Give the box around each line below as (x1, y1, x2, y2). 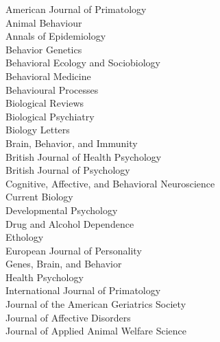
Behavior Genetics (5, 42, 82, 56)
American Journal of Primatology (5, 2, 147, 16)
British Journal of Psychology (5, 163, 130, 177)
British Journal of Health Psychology (5, 149, 162, 163)
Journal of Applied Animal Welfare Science (5, 324, 186, 338)
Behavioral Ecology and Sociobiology (5, 55, 161, 70)
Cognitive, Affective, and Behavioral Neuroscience (5, 176, 215, 190)
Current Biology (5, 189, 73, 204)
